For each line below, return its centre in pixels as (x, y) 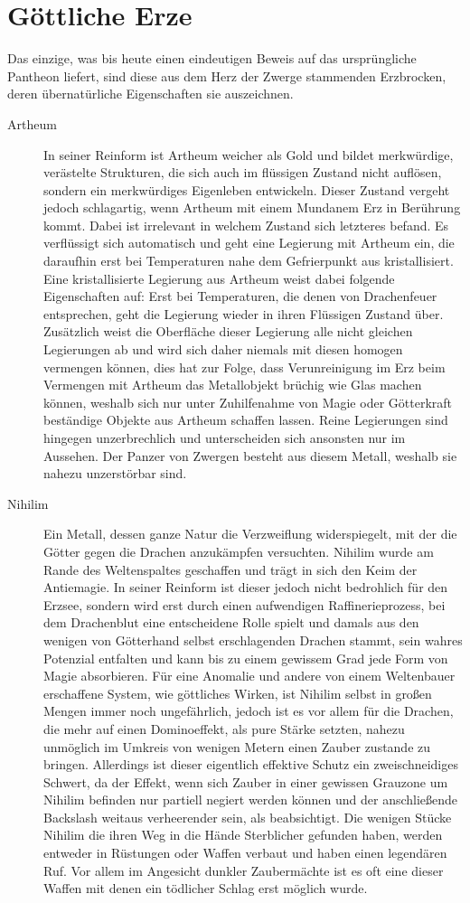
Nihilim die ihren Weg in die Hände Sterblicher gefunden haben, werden (243, 835)
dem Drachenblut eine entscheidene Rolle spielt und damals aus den (231, 622)
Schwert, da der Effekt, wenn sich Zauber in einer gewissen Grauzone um (246, 781)
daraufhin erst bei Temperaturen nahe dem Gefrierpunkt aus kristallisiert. (249, 261)
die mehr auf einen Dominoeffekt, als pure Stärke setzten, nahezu (224, 728)
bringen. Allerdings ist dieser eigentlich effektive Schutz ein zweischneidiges (251, 764)
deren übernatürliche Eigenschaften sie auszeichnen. (150, 94)
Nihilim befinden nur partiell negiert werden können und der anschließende (251, 800)
